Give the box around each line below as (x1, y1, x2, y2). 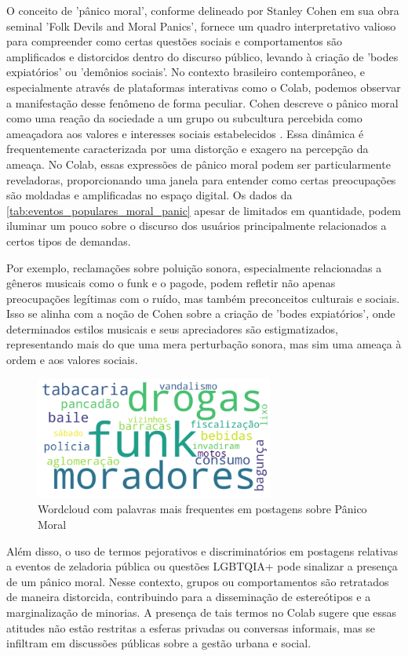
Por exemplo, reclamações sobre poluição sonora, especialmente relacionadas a (6, 259, 382, 275)
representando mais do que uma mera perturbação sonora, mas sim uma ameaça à (6, 336, 402, 352)
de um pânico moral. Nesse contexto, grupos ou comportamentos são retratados (6, 573, 389, 589)
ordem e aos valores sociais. (6, 352, 138, 368)
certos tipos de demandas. (6, 232, 131, 249)
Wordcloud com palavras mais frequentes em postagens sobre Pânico (38, 501, 367, 517)
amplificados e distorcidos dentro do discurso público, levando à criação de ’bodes (6, 48, 399, 64)
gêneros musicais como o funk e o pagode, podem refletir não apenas (6, 275, 336, 291)
